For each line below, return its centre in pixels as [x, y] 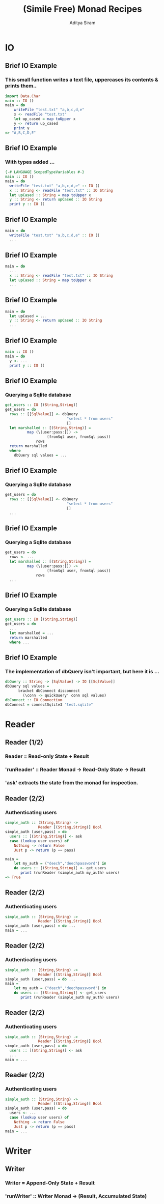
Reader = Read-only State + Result [47, 756]
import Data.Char [23, 96]
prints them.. [21, 86]
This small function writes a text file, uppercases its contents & [82, 80]
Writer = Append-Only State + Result [50, 1183]
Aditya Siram [82, 23]
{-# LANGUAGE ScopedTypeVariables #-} [45, 172]
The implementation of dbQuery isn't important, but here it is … [82, 671]
